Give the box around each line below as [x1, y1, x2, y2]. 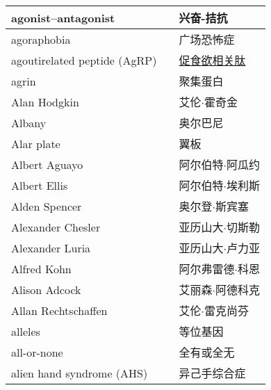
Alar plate [11, 135, 60, 152]
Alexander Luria [11, 239, 91, 256]
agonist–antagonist [11, 9, 115, 26]
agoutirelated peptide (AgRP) [11, 51, 157, 68]
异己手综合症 [179, 365, 246, 381]
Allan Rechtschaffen [11, 302, 108, 318]
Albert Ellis [11, 177, 68, 193]
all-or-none [11, 343, 63, 360]
